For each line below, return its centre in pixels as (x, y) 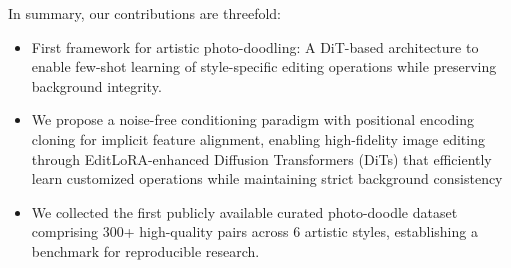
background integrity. (96, 85)
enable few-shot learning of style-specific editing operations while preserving (264, 66)
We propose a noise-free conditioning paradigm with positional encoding (252, 119)
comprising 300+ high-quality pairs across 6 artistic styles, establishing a (254, 231)
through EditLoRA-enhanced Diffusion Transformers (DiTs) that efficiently (261, 158)
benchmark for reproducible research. (145, 250)
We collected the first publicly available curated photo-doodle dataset (244, 211)
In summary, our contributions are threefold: (144, 13)
